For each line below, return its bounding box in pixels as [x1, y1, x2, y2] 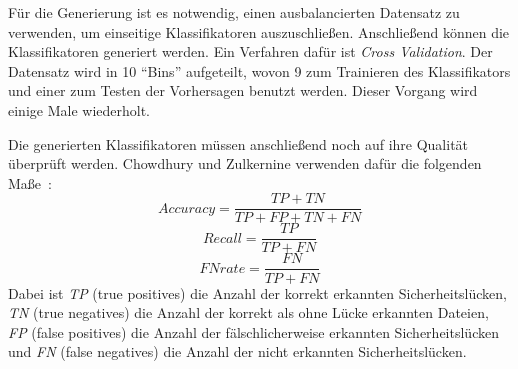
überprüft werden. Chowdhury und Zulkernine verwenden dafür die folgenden [8, 153, 482, 174]
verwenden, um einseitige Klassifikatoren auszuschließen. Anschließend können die [8, 21, 510, 42]
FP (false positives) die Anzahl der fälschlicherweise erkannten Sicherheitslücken [8, 321, 499, 342]
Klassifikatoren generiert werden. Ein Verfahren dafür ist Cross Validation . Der [8, 41, 493, 62]
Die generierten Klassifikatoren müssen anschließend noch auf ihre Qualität [8, 133, 469, 154]
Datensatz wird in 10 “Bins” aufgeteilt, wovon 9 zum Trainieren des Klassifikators [8, 60, 511, 81]
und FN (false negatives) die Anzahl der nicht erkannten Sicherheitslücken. [8, 341, 467, 362]
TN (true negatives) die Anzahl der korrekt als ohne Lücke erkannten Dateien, [8, 302, 489, 323]
